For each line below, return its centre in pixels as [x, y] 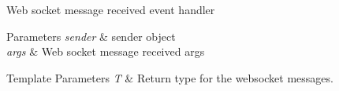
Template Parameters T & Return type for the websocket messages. [170, 77]
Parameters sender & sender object [91, 36]
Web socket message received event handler [111, 9]
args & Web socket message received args [106, 51]
